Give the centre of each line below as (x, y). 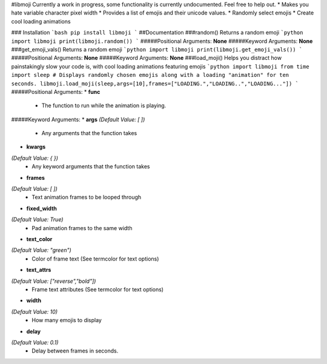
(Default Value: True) (37, 220)
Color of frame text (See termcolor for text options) (95, 259)
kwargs (36, 147)
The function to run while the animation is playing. (104, 105)
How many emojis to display (67, 320)
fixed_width (42, 208)
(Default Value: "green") (41, 250)
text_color (39, 239)
